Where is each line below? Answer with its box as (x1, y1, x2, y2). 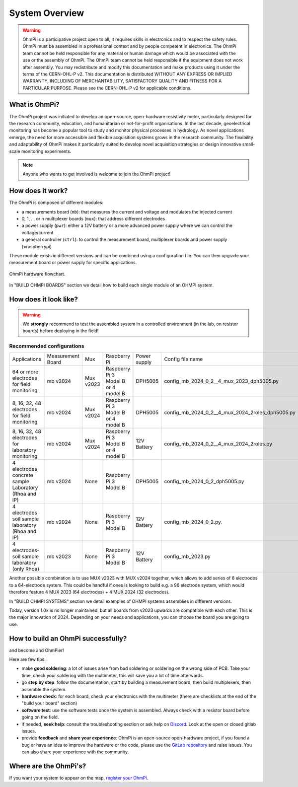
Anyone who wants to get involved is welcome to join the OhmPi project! (22, 171, 171, 177)
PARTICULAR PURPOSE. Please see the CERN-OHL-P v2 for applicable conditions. (22, 85, 192, 91)
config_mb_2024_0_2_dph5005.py (164, 478, 244, 485)
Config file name (164, 356, 203, 362)
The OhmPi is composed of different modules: (9, 200, 104, 206)
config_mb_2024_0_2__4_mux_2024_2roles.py (164, 440, 273, 447)
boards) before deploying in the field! (22, 328, 99, 334)
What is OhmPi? (9, 100, 60, 109)
